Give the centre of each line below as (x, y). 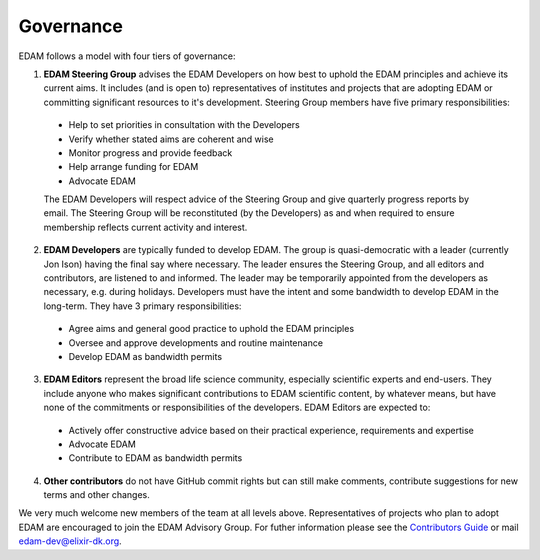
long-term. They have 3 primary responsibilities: (142, 306)
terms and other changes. (96, 495)
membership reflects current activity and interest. (145, 227)
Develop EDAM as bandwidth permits (145, 356)
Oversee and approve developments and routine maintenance (196, 342)
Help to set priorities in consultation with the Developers (184, 125)
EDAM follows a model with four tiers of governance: (127, 56)
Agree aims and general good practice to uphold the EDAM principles (211, 329)
